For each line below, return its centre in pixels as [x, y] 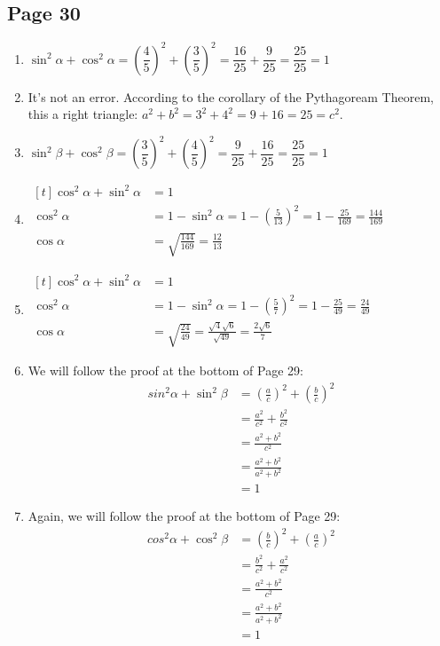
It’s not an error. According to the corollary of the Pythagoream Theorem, [231, 96]
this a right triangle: [83, 114]
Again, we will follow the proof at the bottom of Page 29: [184, 516]
